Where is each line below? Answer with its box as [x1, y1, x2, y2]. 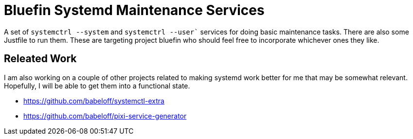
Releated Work [4, 52, 77, 65]
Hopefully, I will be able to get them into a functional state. [4, 81, 190, 90]
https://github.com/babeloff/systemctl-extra [23, 96, 164, 105]
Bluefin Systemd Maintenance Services [4, 2, 265, 18]
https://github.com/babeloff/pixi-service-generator [23, 111, 187, 120]
